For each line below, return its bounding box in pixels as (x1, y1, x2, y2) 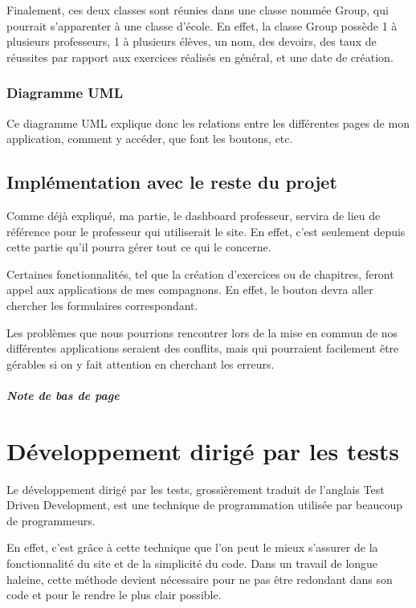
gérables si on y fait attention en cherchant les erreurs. (6, 355, 275, 372)
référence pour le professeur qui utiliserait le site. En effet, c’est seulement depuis (6, 222, 406, 239)
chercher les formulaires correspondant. (6, 296, 198, 313)
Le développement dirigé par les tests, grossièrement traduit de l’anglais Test (6, 480, 385, 497)
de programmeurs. (6, 512, 96, 528)
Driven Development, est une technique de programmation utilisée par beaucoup (6, 496, 403, 513)
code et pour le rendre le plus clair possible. (6, 586, 222, 603)
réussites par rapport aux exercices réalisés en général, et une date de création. (6, 48, 394, 65)
